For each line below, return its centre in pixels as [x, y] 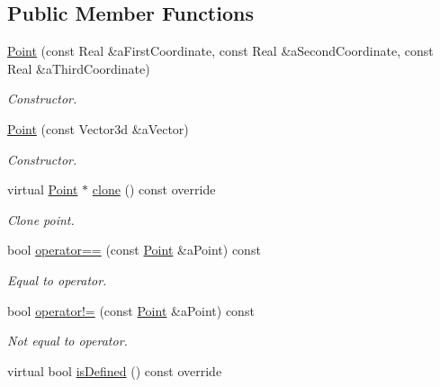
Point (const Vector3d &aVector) [98, 128]
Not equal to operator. [67, 341]
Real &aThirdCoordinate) [79, 68]
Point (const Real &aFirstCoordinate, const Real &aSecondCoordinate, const [220, 51]
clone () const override [154, 189]
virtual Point [43, 189]
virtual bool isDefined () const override [115, 370]
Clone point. [41, 219]
